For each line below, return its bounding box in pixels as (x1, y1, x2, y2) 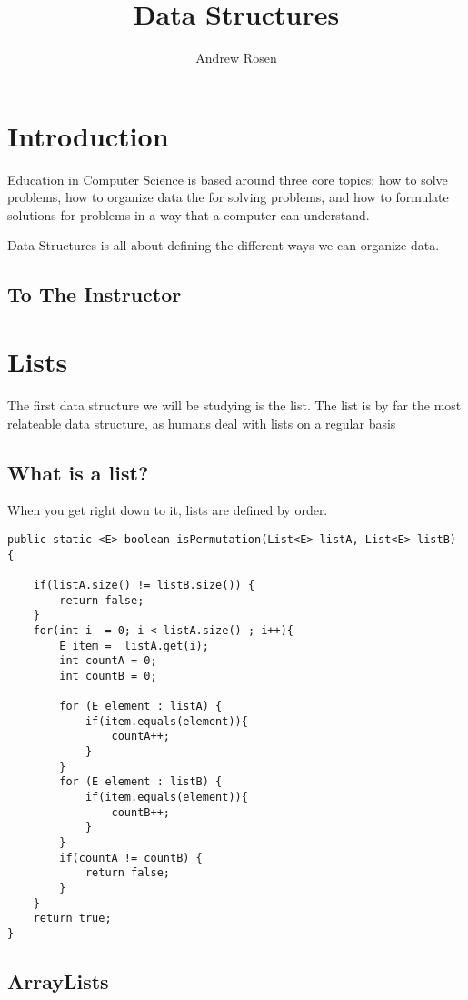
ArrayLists (7, 967, 109, 995)
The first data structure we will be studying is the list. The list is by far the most (7, 395, 462, 414)
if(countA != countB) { (59, 851, 203, 864)
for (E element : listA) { (59, 700, 223, 713)
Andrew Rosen (195, 48, 277, 67)
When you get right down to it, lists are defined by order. (7, 500, 328, 520)
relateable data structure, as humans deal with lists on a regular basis (7, 413, 396, 432)
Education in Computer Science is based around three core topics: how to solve (7, 169, 448, 188)
